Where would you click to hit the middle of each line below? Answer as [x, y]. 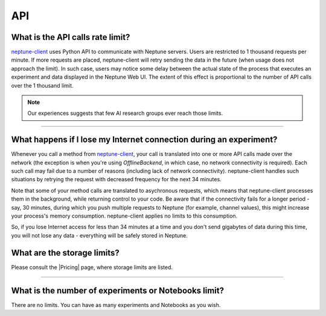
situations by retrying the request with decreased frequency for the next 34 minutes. [116, 179]
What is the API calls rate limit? [71, 37]
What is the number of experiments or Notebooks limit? [118, 290]
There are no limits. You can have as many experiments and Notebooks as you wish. [116, 305]
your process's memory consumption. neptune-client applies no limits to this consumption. [124, 216]
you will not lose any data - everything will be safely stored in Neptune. [100, 235]
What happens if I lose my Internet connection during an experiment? [144, 140]
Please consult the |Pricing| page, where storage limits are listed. [92, 267]
